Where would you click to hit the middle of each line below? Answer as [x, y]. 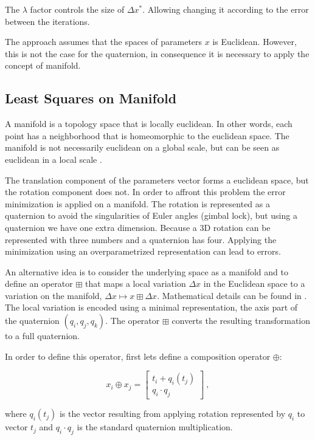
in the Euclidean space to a [254, 284]
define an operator [39, 284]
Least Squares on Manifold [91, 98]
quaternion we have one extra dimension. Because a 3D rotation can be [138, 227]
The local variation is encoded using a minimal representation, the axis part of [151, 307]
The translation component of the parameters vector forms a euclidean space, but [157, 180]
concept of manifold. [43, 65]
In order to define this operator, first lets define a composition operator [138, 356]
